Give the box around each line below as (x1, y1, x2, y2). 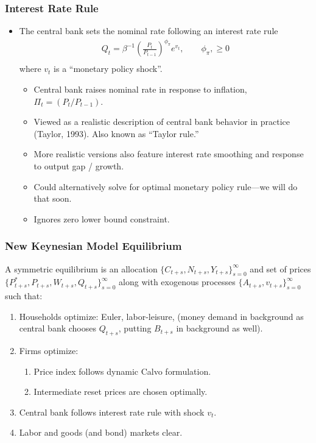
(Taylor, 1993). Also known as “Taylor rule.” (33, 127, 199, 140)
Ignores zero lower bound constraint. (33, 212, 170, 225)
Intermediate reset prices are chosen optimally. (33, 385, 208, 398)
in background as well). (176, 322, 263, 335)
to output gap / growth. (33, 159, 124, 172)
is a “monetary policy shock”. (54, 62, 163, 75)
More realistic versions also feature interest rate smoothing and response (33, 147, 304, 160)
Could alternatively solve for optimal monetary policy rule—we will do (33, 180, 298, 193)
